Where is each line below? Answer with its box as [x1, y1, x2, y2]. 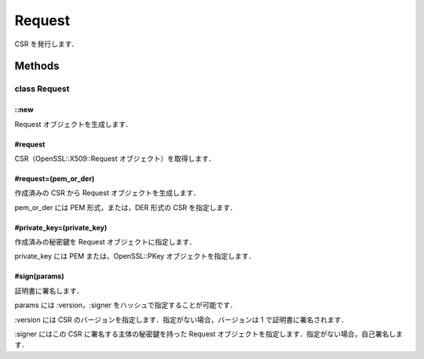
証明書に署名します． [14, 286, 84, 296]
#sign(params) [14, 271, 64, 281]
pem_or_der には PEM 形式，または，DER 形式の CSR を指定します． [14, 202, 237, 212]
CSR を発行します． [14, 39, 79, 49]
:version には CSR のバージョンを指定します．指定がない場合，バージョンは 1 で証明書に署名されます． [14, 314, 349, 325]
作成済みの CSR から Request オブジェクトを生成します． [14, 188, 200, 198]
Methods [14, 60, 60, 73]
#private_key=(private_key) [14, 223, 108, 232]
